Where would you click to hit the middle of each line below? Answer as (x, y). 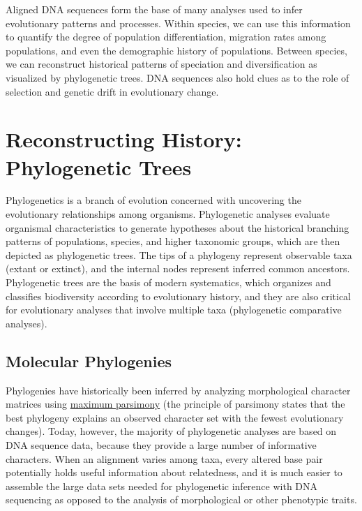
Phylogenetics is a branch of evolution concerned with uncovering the (153, 200)
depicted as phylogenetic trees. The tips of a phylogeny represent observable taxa (179, 254)
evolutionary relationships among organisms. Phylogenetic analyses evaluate (168, 214)
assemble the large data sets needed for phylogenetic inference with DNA (162, 486)
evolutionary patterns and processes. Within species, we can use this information (178, 23)
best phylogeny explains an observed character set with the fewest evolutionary (175, 417)
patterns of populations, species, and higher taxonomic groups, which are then (173, 241)
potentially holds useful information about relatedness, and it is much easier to (174, 472)
